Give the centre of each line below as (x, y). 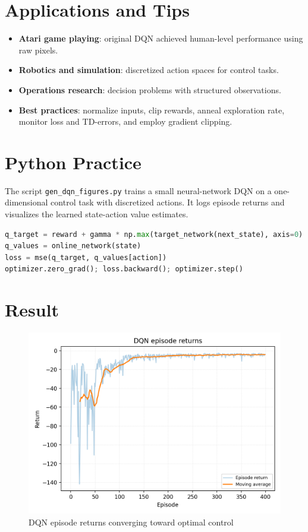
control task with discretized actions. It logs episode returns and (168, 202)
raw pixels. (38, 50)
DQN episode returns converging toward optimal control (131, 522)
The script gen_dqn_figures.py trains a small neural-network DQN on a (138, 190)
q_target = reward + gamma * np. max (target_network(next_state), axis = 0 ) (154, 234)
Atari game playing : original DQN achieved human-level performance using (161, 38)
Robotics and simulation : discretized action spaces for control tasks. (149, 70)
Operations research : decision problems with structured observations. (150, 89)
